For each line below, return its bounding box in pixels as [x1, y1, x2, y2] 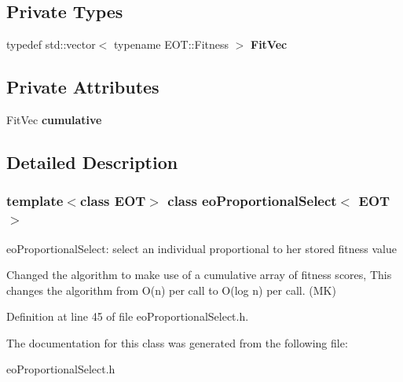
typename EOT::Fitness [114, 36, 229, 53]
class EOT [79, 191, 146, 211]
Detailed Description [6, 149, 178, 174]
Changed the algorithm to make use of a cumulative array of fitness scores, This [6, 266, 392, 283]
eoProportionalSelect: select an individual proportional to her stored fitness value [6, 240, 398, 256]
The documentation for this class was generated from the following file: [6, 334, 348, 351]
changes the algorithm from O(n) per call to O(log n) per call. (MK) [6, 281, 336, 298]
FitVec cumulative [6, 112, 102, 127]
